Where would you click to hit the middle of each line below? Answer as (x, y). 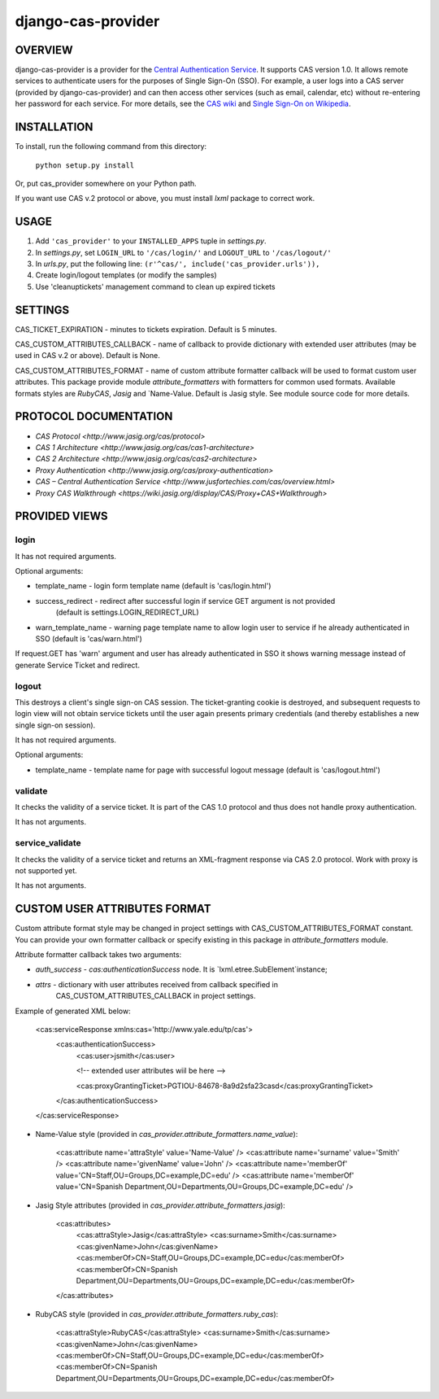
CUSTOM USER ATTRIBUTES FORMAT (113, 909)
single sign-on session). (55, 725)
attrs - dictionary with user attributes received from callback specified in (157, 984)
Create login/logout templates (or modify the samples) (126, 275)
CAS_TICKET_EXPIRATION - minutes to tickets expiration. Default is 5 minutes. (146, 329)
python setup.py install (85, 165)
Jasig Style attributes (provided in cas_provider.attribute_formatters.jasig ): (161, 1205)
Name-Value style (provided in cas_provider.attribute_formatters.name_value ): (167, 1134)
